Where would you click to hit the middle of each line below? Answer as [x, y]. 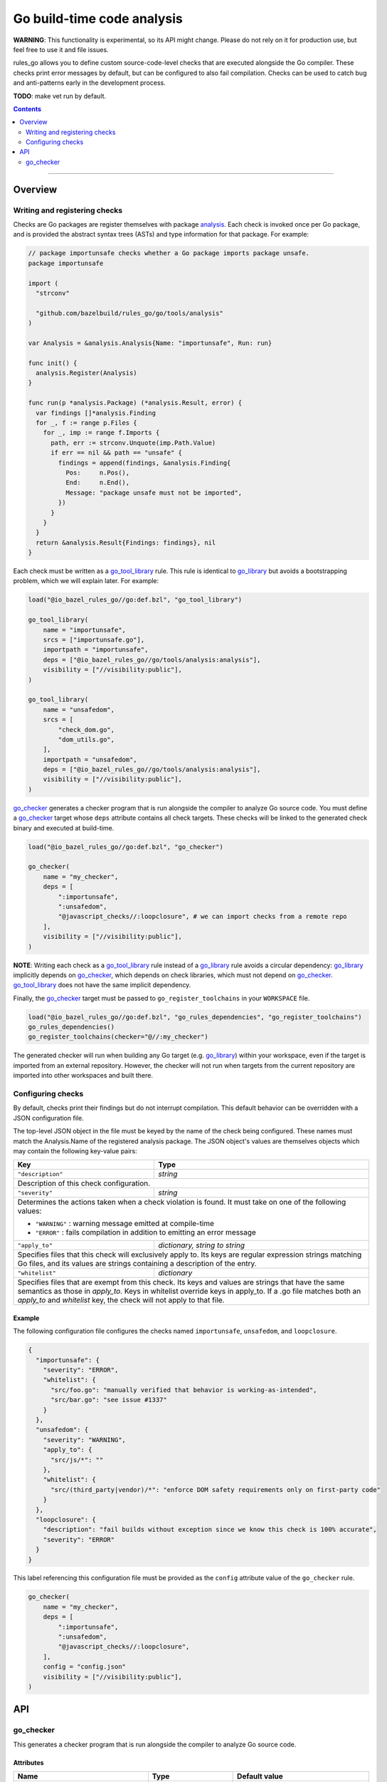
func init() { [53, 363]
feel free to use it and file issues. [61, 49]
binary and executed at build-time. [64, 828]
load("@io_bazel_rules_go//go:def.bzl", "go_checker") [126, 847]
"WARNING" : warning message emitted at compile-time [125, 1224]
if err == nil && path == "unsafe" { [117, 453]
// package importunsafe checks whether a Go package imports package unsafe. [169, 253]
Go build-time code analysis [98, 19]
